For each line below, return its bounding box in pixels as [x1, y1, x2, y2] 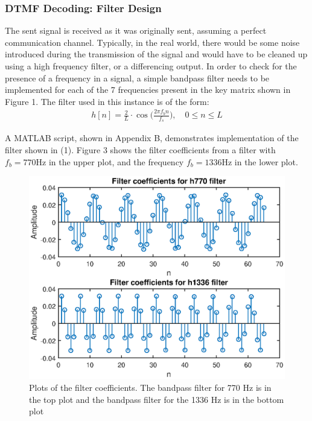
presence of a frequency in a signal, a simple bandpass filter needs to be [5, 71, 270, 84]
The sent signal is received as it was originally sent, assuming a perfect [5, 24, 267, 37]
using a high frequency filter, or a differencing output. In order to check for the [5, 60, 297, 72]
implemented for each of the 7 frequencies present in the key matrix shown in [5, 83, 291, 96]
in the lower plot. [234, 155, 298, 168]
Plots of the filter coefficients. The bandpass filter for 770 [29, 381, 240, 393]
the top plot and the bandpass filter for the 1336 [29, 393, 208, 405]
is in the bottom [224, 393, 284, 405]
